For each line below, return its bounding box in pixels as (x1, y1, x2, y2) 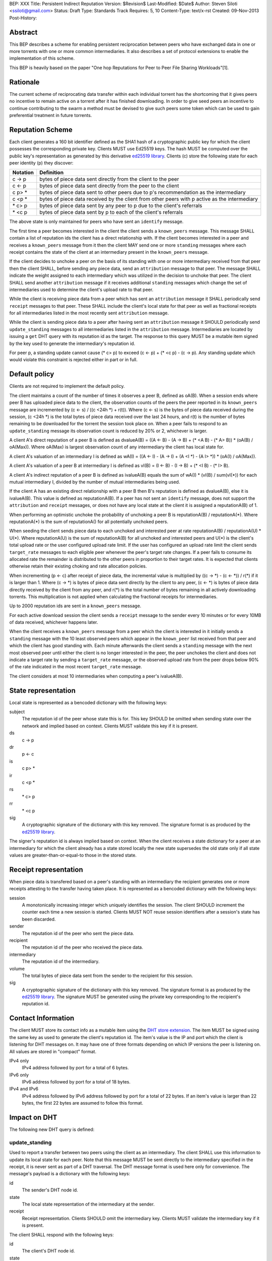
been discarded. (22, 916, 56, 922)
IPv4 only (9, 1057, 29, 1064)
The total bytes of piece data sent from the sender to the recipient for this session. (22, 972, 193, 979)
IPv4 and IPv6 (9, 1086, 39, 1092)
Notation (12, 169, 34, 176)
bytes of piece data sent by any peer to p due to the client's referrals (39, 202, 202, 209)
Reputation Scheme (9, 125, 73, 134)
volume (9, 965, 25, 971)
